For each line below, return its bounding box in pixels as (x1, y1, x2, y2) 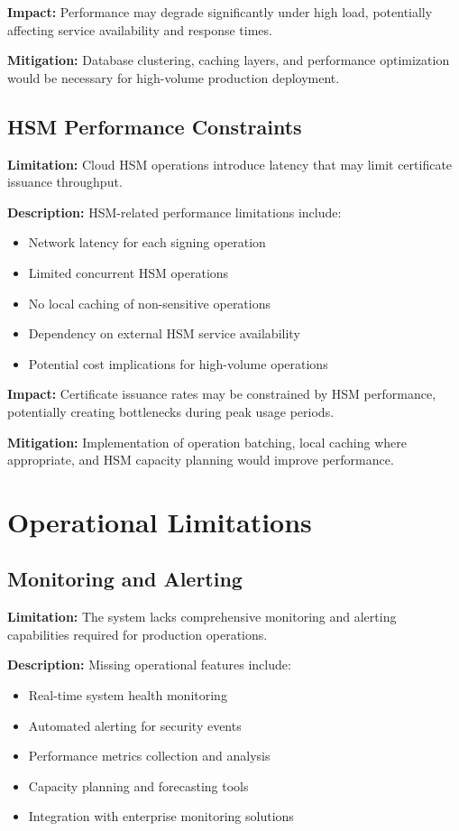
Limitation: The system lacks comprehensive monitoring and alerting (7, 607, 397, 626)
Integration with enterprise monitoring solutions (28, 807, 294, 826)
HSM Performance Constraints (7, 112, 302, 140)
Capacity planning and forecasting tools (28, 776, 249, 795)
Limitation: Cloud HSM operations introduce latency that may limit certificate (7, 154, 453, 173)
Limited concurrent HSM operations (28, 263, 229, 282)
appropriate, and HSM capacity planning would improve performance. (7, 450, 394, 469)
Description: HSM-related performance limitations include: (7, 202, 342, 221)
